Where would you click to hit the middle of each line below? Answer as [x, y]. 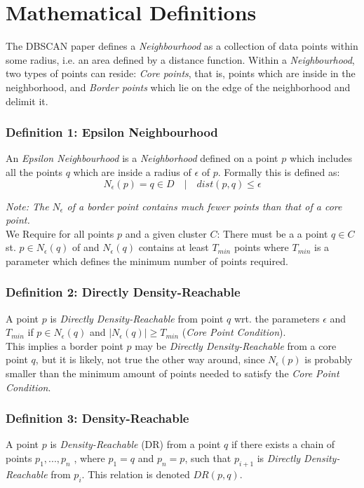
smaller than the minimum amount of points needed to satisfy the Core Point [173, 373]
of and [86, 247]
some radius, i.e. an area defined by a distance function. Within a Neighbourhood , [180, 59]
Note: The [27, 206]
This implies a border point [65, 345]
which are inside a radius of [132, 171]
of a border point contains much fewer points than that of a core [204, 206]
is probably [329, 359]
